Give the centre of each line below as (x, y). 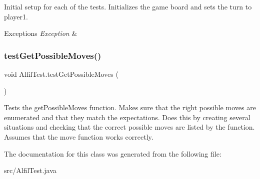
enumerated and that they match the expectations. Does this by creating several (127, 117)
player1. (16, 16)
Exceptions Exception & (41, 33)
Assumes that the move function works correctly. (79, 136)
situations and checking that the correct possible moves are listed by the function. (129, 127)
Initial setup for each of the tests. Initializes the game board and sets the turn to (128, 6)
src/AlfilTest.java (30, 170)
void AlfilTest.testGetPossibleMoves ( (61, 74)
